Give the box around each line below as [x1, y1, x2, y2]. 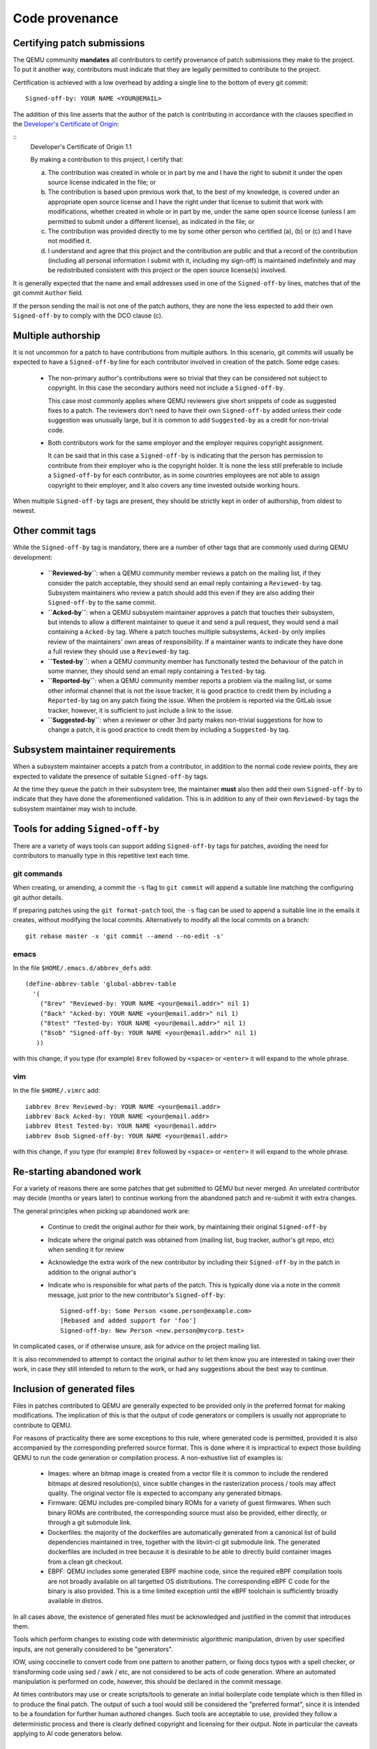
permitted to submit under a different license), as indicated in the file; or [47, 217, 255, 225]
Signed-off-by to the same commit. [47, 598, 156, 607]
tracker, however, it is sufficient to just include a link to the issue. [47, 706, 234, 714]
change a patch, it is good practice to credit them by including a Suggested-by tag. [47, 725, 290, 734]
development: [13, 553, 52, 561]
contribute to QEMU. [13, 1421, 72, 1429]
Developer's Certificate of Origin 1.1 [30, 142, 132, 150]
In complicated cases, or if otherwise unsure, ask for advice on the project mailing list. [13, 1342, 261, 1350]
